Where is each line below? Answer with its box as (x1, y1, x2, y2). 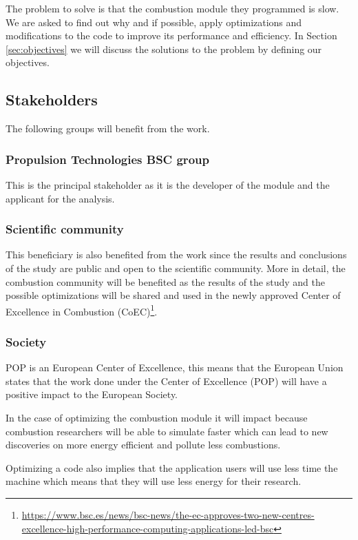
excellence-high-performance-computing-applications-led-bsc (21, 521, 274, 535)
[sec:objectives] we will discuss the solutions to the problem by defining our (6, 41, 322, 56)
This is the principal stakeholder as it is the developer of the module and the (6, 177, 330, 191)
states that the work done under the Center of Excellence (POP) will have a (6, 373, 327, 388)
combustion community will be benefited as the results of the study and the (6, 274, 325, 289)
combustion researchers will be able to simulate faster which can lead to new (6, 424, 328, 438)
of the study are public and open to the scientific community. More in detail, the (6, 260, 346, 275)
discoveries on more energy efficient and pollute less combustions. (6, 437, 281, 452)
